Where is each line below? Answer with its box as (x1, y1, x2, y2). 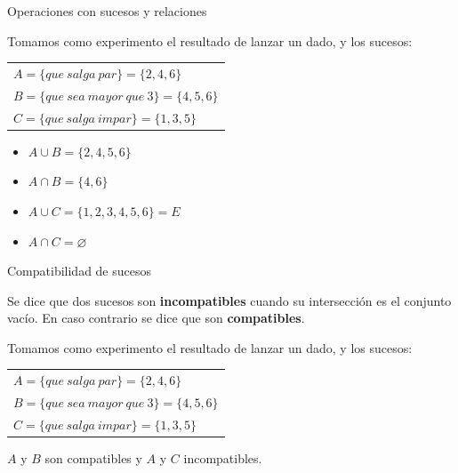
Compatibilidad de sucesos (7, 261, 152, 280)
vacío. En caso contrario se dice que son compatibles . (7, 309, 305, 327)
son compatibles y (44, 449, 142, 467)
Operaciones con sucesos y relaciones (7, 2, 207, 20)
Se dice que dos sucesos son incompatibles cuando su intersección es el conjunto (7, 291, 452, 309)
